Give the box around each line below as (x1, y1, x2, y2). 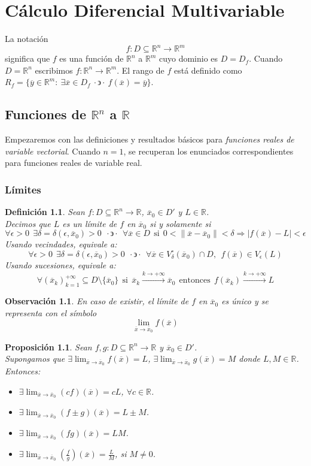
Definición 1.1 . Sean (5, 205, 85, 218)
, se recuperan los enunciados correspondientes (123, 144, 294, 157)
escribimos (35, 63, 73, 76)
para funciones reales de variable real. (5, 156, 142, 169)
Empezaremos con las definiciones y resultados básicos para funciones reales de (5, 133, 294, 146)
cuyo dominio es (159, 52, 218, 65)
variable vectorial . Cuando (5, 144, 100, 157)
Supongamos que (5, 352, 65, 365)
